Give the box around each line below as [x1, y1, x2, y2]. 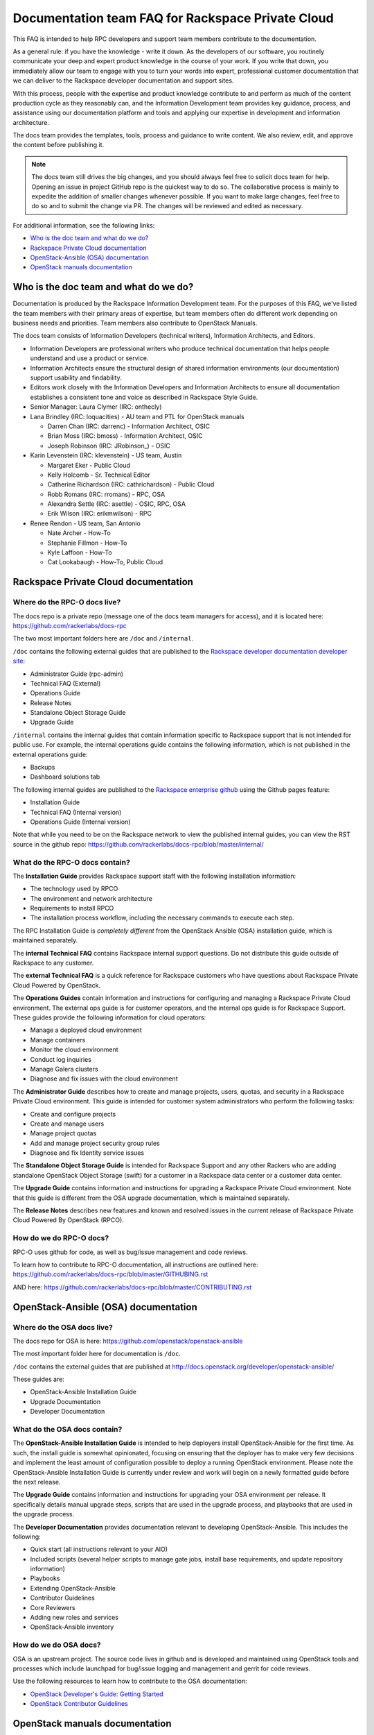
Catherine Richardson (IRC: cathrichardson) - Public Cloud [47, 480, 215, 489]
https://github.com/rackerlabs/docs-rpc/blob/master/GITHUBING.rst [12, 1270, 208, 1278]
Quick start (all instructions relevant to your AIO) [30, 1545, 168, 1554]
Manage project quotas [30, 1129, 97, 1137]
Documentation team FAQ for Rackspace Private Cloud [12, 10, 334, 26]
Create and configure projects [30, 1110, 116, 1118]
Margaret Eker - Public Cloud [47, 461, 131, 469]
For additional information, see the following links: [12, 221, 155, 229]
